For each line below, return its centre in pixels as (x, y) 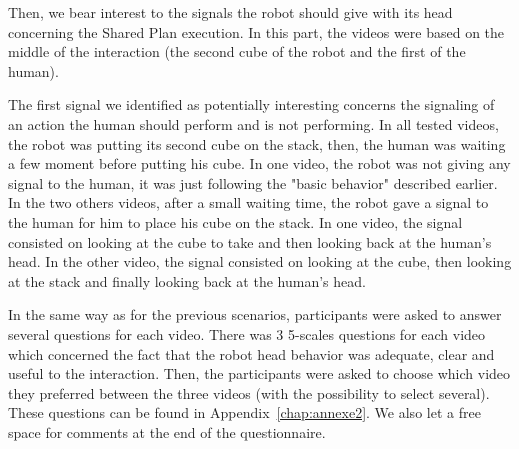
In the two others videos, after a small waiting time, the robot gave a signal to (248, 202)
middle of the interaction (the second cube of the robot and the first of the (237, 51)
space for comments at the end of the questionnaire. (167, 431)
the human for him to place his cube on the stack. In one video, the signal (235, 221)
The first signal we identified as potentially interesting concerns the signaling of (251, 104)
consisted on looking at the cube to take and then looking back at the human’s (250, 241)
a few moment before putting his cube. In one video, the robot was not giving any (259, 163)
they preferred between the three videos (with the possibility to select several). (249, 392)
